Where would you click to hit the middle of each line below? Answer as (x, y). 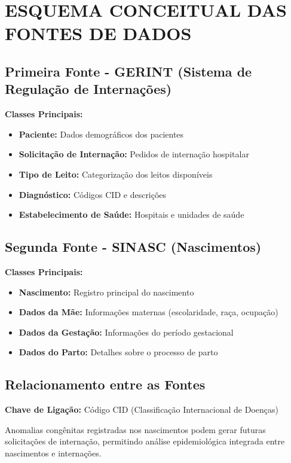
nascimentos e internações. (53, 453)
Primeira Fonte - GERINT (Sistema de (128, 71)
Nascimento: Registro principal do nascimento (106, 292)
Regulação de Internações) (88, 89)
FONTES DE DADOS (98, 33)
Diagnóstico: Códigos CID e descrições (93, 194)
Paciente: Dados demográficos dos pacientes (101, 134)
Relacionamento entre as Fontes (105, 384)
